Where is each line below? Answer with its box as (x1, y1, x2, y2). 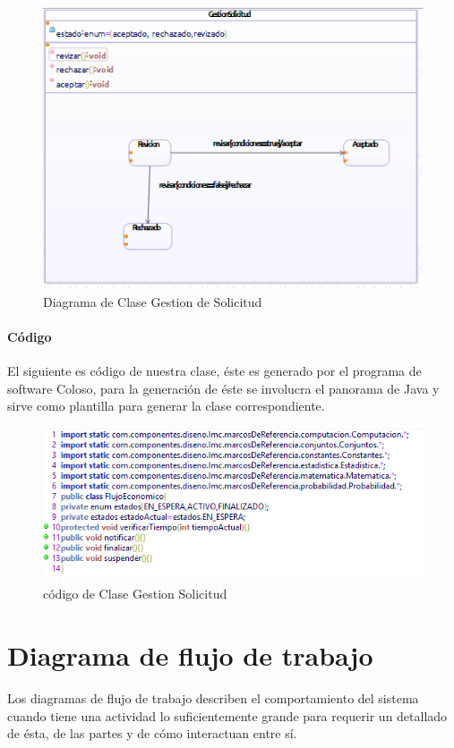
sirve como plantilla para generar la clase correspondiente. (7, 396, 325, 415)
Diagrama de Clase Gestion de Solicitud (43, 292, 262, 310)
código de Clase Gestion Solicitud (43, 584, 227, 603)
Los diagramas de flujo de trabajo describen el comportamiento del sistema (7, 689, 419, 708)
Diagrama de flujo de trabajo (7, 637, 373, 674)
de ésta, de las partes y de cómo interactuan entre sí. (7, 724, 297, 743)
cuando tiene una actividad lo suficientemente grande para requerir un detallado (7, 706, 448, 725)
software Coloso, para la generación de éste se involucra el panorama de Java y (7, 378, 440, 397)
